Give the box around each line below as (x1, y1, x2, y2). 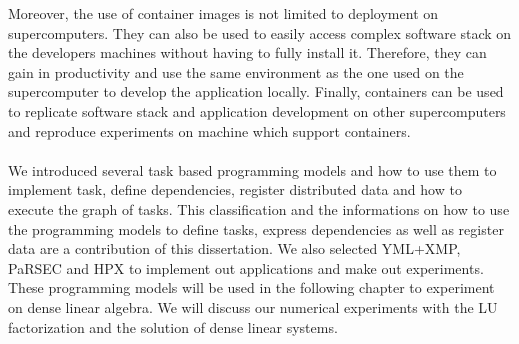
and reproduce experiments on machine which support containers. (8, 120, 411, 141)
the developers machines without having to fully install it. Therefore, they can (8, 42, 487, 63)
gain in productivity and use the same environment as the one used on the (8, 61, 464, 82)
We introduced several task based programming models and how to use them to (8, 159, 497, 180)
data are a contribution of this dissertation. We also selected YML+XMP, (8, 238, 461, 259)
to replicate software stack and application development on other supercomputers (8, 100, 506, 121)
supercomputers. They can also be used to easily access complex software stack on (8, 22, 512, 43)
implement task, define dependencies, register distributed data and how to (8, 179, 462, 200)
